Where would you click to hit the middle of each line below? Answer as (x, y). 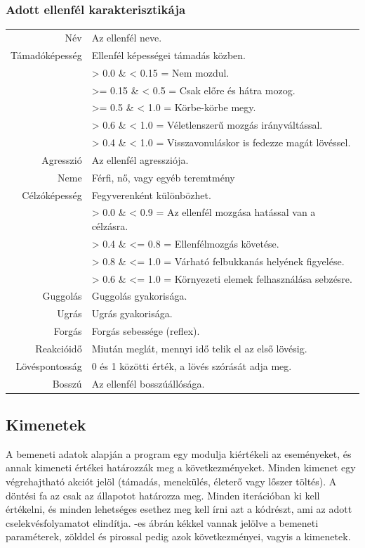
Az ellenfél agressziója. (140, 159)
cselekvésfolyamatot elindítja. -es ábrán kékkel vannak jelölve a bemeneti (162, 522)
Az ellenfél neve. (127, 37)
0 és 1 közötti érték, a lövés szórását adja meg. (192, 365)
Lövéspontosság (49, 365)
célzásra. (110, 226)
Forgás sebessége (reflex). (146, 331)
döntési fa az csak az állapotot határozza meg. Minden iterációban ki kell (163, 495)
